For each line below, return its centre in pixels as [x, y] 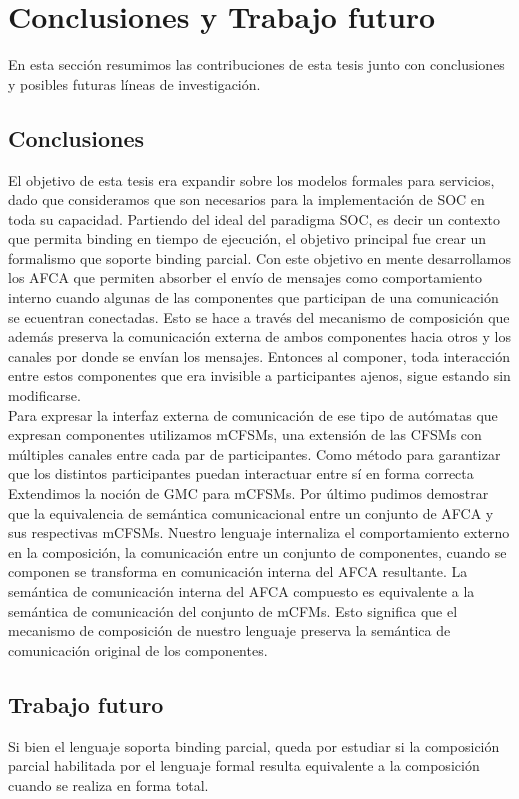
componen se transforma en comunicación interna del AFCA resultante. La [238, 571]
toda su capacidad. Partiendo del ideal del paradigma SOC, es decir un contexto [254, 218]
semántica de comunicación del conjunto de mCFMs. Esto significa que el [233, 610]
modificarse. [44, 395]
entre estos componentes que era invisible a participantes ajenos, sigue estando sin [259, 375]
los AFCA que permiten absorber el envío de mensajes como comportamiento [245, 277]
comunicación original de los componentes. [138, 649]
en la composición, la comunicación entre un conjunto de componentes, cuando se [257, 551]
